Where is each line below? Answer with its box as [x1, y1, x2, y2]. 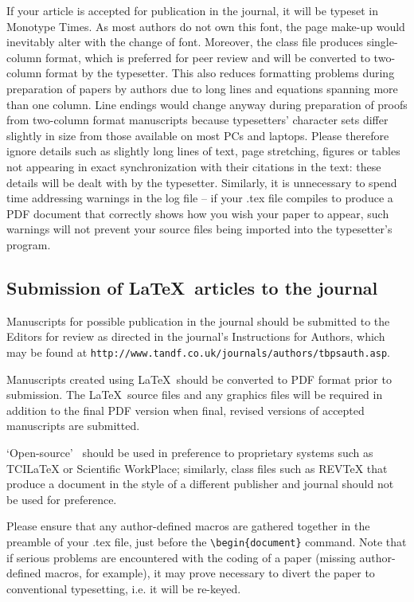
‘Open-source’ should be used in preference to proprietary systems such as [6, 444, 373, 460]
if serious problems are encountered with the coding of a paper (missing [6, 549, 356, 565]
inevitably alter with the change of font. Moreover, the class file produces [6, 33, 363, 50]
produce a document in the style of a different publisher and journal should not [6, 475, 394, 492]
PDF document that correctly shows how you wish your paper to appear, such [6, 205, 389, 221]
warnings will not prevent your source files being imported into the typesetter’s [6, 221, 393, 237]
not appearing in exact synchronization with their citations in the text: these [6, 158, 381, 174]
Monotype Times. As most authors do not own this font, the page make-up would [6, 18, 405, 34]
